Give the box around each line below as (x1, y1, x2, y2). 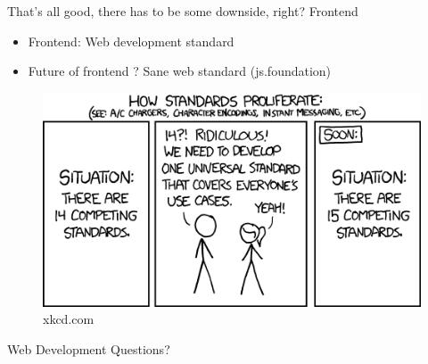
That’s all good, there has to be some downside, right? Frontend (7, 2, 358, 20)
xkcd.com (43, 310, 95, 328)
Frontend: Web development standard (28, 31, 235, 50)
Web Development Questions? (7, 339, 170, 358)
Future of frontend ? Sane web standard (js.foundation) (28, 62, 332, 80)
